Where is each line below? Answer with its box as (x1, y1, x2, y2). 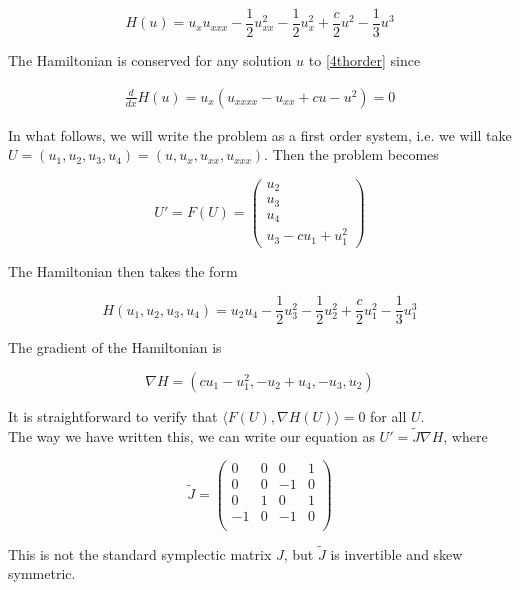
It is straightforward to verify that (8, 405, 218, 426)
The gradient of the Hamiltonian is (8, 337, 222, 358)
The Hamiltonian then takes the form (8, 260, 238, 281)
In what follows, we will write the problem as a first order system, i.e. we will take (8, 124, 512, 145)
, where (443, 425, 488, 446)
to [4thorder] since (308, 50, 421, 71)
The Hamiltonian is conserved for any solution (8, 50, 292, 71)
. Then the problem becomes (264, 144, 439, 165)
